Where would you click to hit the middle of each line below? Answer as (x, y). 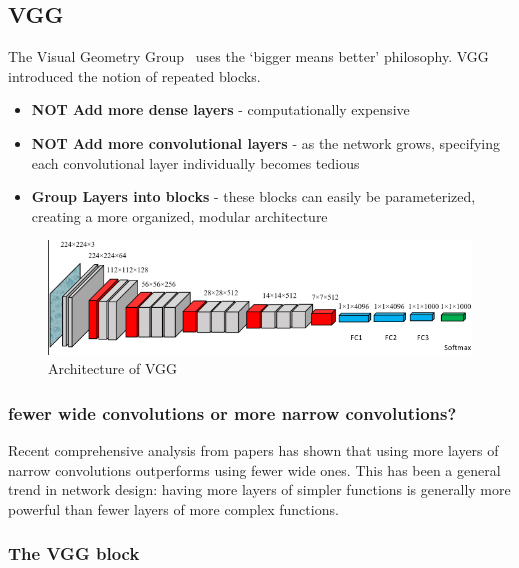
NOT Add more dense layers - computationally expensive (220, 109)
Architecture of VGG (112, 368)
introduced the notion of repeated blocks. (134, 75)
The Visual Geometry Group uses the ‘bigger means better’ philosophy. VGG (248, 56)
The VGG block (74, 553)
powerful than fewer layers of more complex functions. (173, 508)
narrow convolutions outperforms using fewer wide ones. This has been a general (254, 469)
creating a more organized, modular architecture (179, 215)
